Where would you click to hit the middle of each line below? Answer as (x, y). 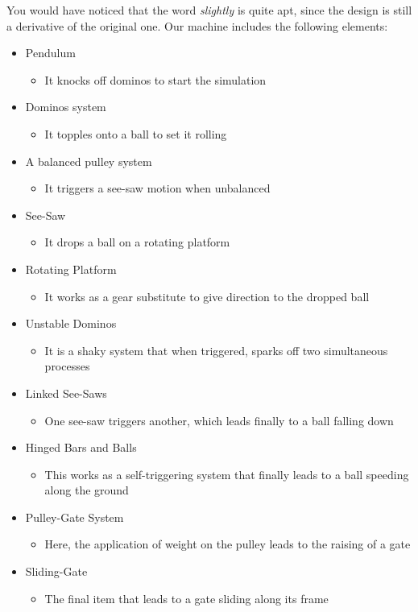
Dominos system (66, 107)
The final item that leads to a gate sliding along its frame (186, 598)
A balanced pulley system (89, 161)
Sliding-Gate (56, 571)
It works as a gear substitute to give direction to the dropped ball (207, 296)
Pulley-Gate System (74, 517)
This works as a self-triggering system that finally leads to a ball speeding (227, 474)
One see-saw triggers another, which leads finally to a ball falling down (219, 420)
